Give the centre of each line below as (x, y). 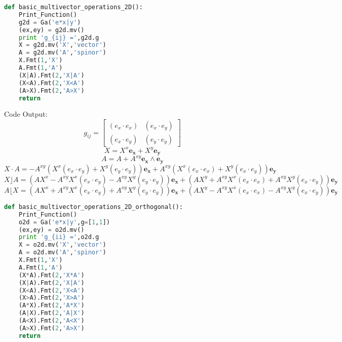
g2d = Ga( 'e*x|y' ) (50, 22)
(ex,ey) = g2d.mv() (51, 30)
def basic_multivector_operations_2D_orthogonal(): (94, 207)
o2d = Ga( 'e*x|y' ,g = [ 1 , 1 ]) (64, 222)
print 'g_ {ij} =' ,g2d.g (59, 37)
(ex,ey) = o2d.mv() (51, 230)
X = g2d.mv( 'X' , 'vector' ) (62, 45)
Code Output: (26, 114)
